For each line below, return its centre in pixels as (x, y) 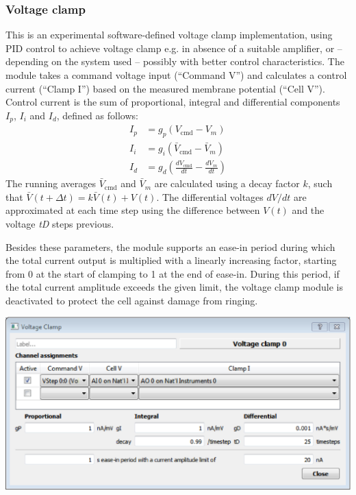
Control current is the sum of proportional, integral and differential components (173, 102)
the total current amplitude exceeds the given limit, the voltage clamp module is (174, 287)
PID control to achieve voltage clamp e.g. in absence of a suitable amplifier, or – (174, 48)
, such (320, 183)
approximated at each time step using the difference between (133, 210)
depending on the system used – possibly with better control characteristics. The (175, 61)
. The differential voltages (210, 196)
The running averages (51, 183)
